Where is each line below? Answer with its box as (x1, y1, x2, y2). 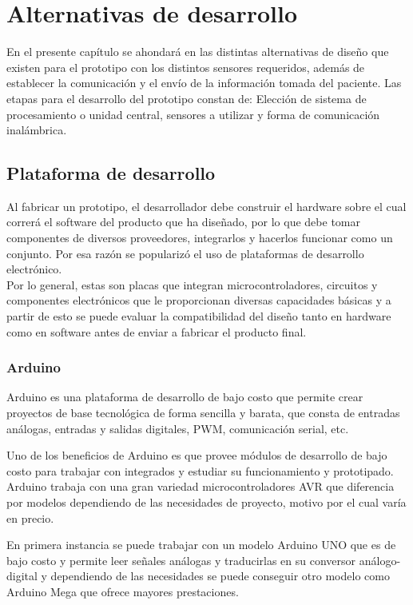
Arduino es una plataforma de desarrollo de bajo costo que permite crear (6, 388, 363, 405)
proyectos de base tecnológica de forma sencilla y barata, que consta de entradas (6, 404, 400, 421)
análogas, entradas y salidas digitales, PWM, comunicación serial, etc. (6, 420, 349, 436)
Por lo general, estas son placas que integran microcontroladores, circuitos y (6, 276, 378, 293)
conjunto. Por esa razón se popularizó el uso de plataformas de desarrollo (6, 245, 364, 261)
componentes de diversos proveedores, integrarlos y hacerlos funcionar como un (6, 229, 393, 246)
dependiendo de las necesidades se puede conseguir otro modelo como (50, 567, 390, 584)
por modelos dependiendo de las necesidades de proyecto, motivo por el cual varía (6, 494, 407, 511)
